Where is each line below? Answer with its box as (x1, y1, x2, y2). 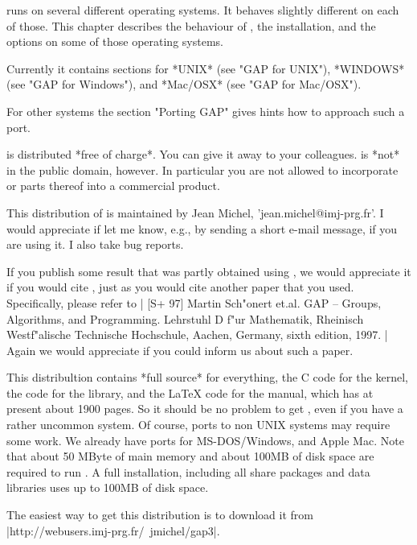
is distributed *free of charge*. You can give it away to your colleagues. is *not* (6, 146, 400, 163)
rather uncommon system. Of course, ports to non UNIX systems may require (6, 416, 390, 433)
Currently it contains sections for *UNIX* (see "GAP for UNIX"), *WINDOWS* (6, 60, 405, 76)
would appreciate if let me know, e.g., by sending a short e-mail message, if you (6, 220, 398, 237)
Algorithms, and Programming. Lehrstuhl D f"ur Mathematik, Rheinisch (6, 310, 364, 327)
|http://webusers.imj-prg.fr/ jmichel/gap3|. (6, 522, 220, 539)
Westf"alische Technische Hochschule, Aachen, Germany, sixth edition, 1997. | (6, 326, 388, 343)
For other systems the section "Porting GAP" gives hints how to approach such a (6, 102, 405, 119)
